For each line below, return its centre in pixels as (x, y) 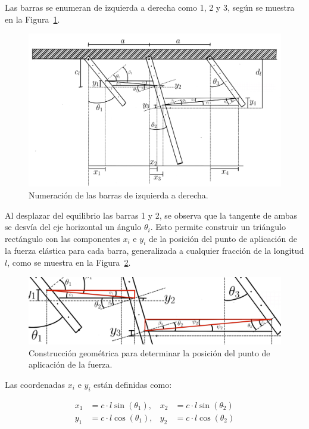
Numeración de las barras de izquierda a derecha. (118, 195)
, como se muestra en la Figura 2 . (69, 262)
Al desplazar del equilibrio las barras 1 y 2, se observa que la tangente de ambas (151, 215)
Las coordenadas (35, 384)
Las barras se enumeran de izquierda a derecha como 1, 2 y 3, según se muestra (150, 7)
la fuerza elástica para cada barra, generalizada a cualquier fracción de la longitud (154, 251)
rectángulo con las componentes (63, 238)
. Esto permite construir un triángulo (218, 227)
